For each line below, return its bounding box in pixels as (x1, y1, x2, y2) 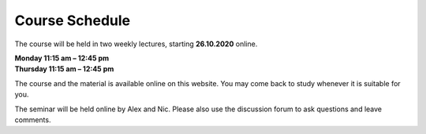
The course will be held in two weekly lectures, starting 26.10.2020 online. (14, 39, 258, 49)
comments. (14, 114, 51, 125)
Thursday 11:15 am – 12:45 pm (14, 64, 114, 74)
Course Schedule (14, 12, 130, 29)
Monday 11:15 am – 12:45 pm (14, 53, 110, 63)
